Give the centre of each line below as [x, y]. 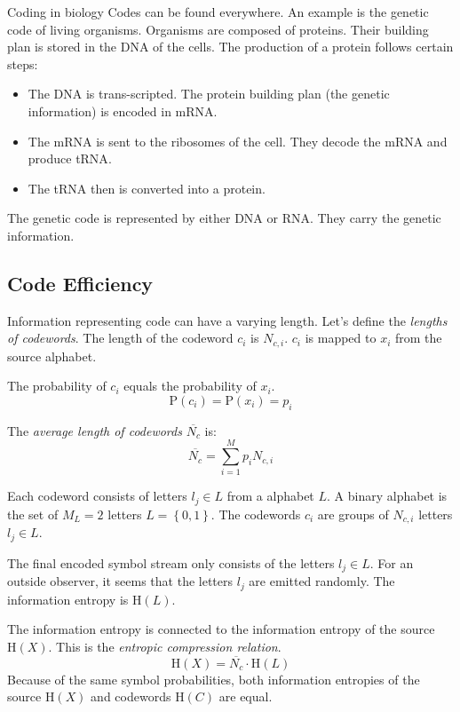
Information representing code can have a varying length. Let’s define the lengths [227, 320]
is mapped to [341, 338]
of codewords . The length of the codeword [120, 338]
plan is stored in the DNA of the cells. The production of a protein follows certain [230, 47]
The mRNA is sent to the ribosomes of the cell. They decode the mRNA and [238, 141]
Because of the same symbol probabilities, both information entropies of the [214, 679]
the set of [33, 514]
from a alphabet [270, 496]
